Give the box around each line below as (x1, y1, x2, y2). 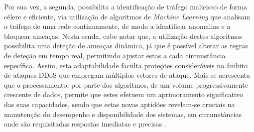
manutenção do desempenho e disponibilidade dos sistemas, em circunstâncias (4, 109, 242, 119)
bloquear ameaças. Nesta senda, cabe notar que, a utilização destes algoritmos (4, 30, 243, 41)
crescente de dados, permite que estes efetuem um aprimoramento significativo (4, 89, 243, 100)
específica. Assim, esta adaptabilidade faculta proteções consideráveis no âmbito (4, 60, 248, 70)
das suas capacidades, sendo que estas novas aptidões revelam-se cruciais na (4, 99, 235, 109)
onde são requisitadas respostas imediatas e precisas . (4, 119, 166, 129)
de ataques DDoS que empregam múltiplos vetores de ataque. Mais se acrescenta (4, 70, 251, 80)
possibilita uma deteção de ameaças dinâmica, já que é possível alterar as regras (4, 40, 248, 51)
